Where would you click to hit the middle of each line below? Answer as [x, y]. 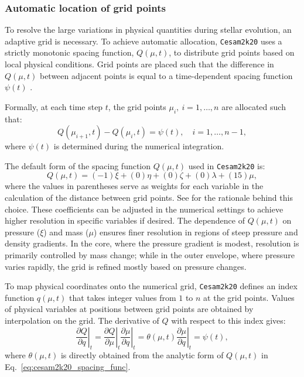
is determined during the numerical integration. [139, 146]
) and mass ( [66, 232]
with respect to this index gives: [228, 321]
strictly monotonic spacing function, [69, 52]
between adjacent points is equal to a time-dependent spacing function [166, 75]
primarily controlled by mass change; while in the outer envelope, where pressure [150, 255]
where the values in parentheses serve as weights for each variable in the [134, 186]
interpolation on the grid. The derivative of [82, 321]
